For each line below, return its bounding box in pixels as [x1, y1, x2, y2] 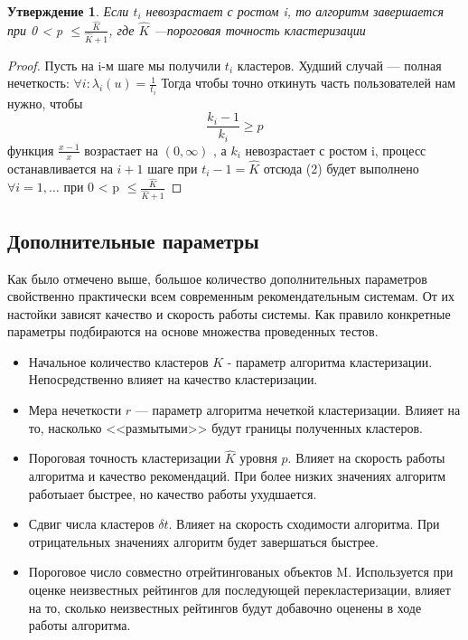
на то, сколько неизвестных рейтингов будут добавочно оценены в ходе [28, 598, 422, 616]
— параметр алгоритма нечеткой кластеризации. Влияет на [135, 400, 461, 419]
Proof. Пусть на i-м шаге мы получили [7, 55, 221, 74]
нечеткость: [7, 73, 70, 92]
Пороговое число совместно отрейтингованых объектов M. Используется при [28, 562, 454, 581]
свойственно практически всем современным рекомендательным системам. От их [7, 287, 455, 306]
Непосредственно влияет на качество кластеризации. [28, 370, 318, 389]
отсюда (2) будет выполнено [263, 158, 419, 177]
